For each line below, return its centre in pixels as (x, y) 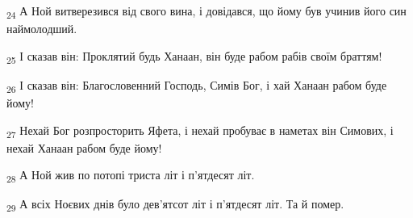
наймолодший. (42, 29)
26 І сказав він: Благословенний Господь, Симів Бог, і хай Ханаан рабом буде (197, 86)
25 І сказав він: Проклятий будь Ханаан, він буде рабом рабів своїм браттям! (194, 57)
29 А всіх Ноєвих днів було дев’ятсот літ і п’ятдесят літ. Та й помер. (175, 205)
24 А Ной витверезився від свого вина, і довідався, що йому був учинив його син (206, 12)
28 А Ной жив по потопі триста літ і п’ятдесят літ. (131, 176)
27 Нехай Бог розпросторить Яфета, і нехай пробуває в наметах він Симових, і (200, 131)
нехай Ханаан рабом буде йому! (84, 147)
